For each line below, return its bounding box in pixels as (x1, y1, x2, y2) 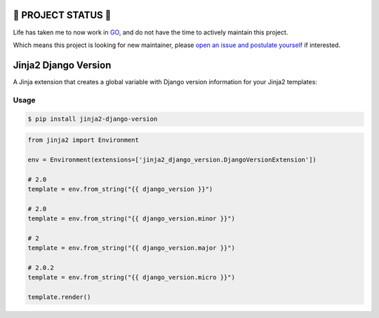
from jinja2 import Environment (27, 135, 140, 144)
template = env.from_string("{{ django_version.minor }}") (27, 215, 235, 223)
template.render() (27, 293, 91, 301)
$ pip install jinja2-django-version (27, 115, 158, 123)
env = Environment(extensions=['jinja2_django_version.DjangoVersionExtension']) (27, 155, 317, 164)
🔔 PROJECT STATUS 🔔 (13, 9, 112, 21)
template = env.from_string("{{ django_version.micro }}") (27, 274, 235, 281)
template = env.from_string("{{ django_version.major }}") (27, 244, 235, 252)
